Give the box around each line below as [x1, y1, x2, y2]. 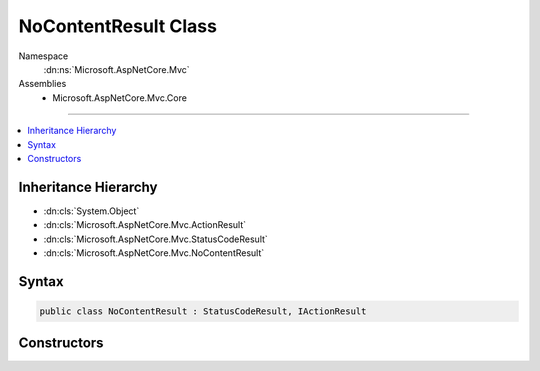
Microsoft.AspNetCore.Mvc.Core [52, 91, 187, 104]
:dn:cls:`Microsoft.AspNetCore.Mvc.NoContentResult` [43, 246, 265, 259]
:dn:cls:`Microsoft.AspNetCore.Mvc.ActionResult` [43, 219, 247, 231]
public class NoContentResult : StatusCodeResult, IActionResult [39, 305, 367, 317]
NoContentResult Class [18, 15, 217, 37]
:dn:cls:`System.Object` [43, 205, 140, 217]
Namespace [18, 50, 69, 62]
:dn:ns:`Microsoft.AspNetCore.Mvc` [43, 63, 190, 75]
